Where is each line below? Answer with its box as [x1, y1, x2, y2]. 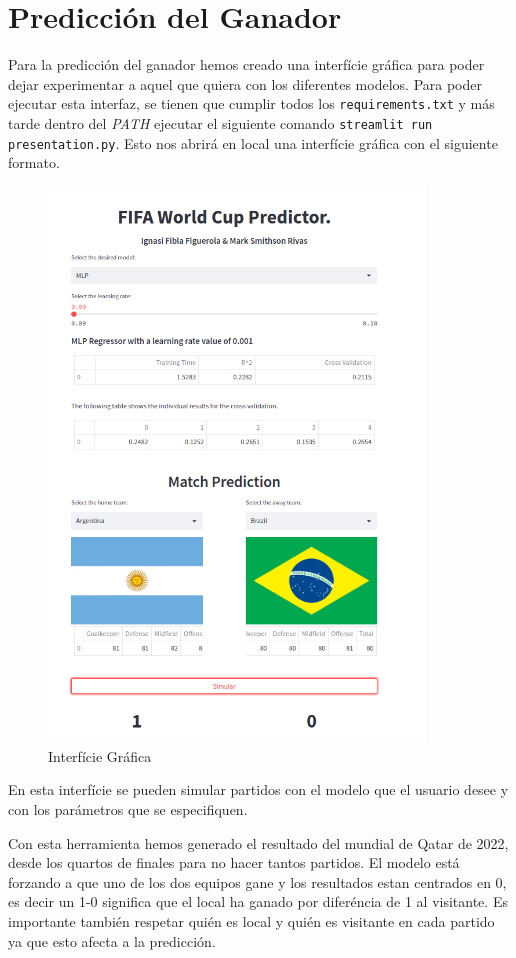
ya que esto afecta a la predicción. [8, 930, 216, 951]
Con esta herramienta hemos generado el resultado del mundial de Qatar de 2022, [8, 832, 509, 853]
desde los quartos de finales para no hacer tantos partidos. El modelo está [8, 852, 460, 873]
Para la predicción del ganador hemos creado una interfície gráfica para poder [8, 54, 485, 75]
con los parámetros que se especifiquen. [8, 798, 248, 819]
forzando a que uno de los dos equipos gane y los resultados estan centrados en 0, [8, 871, 507, 892]
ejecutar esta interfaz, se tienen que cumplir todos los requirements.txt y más [8, 93, 495, 114]
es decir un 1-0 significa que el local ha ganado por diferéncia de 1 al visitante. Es [8, 891, 508, 912]
